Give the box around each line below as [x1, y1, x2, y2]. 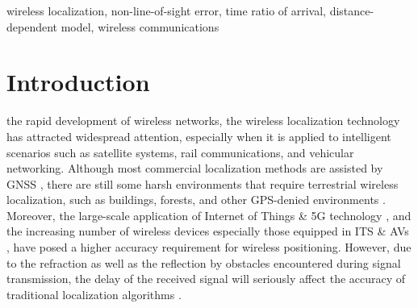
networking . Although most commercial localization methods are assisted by [6, 160, 383, 177]
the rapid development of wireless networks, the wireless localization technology [6, 112, 400, 129]
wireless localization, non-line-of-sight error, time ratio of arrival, [6, 2, 327, 19]
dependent [6, 18, 58, 35]
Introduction [6, 65, 150, 98]
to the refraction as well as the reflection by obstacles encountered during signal [6, 254, 401, 271]
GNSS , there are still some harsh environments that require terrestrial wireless [6, 175, 399, 192]
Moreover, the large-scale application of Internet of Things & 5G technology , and [6, 206, 412, 223]
